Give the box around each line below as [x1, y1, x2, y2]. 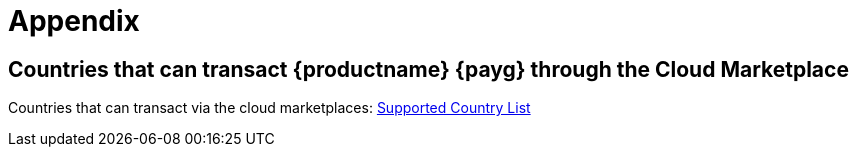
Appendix [8, 4, 140, 38]
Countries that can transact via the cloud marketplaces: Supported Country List [8, 99, 531, 117]
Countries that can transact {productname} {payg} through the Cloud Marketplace [8, 56, 849, 82]
